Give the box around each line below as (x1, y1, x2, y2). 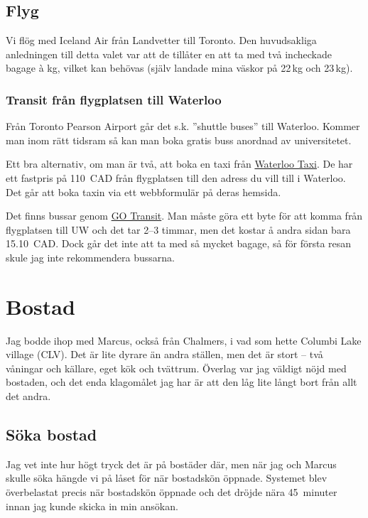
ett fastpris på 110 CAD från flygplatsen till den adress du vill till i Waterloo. (6, 170, 346, 185)
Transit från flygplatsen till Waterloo (6, 90, 222, 108)
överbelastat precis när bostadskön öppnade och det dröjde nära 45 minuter (6, 485, 337, 500)
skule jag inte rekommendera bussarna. (6, 249, 175, 264)
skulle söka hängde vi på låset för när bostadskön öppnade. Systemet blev (6, 470, 328, 485)
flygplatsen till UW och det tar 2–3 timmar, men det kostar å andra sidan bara (6, 222, 351, 237)
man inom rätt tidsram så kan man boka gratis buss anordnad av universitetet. (6, 132, 352, 147)
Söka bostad (6, 423, 97, 446)
